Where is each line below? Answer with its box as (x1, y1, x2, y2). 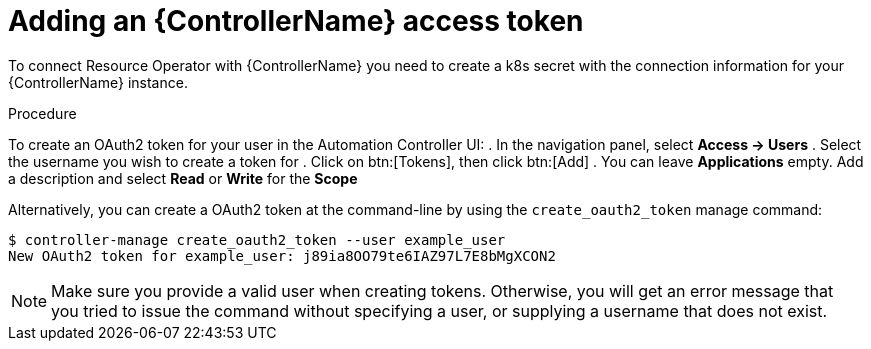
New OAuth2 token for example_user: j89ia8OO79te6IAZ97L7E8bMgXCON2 (8, 247, 556, 264)
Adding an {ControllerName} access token (8, 4, 584, 38)
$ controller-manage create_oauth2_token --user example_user (8, 231, 506, 248)
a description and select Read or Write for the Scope (8, 169, 358, 187)
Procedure (8, 104, 77, 122)
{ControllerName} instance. (8, 73, 188, 91)
